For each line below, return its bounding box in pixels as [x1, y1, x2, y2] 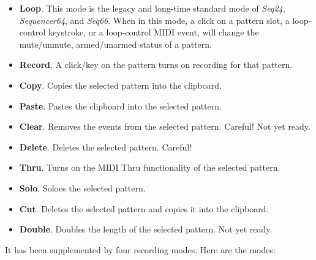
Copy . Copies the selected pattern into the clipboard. [19, 78, 222, 91]
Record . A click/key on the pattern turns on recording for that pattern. [19, 58, 293, 71]
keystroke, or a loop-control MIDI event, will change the [48, 26, 259, 39]
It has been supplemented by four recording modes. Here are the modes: [5, 243, 276, 256]
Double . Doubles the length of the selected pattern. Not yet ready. [19, 223, 273, 236]
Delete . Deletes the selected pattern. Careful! [19, 140, 192, 153]
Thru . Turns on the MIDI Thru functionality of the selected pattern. [19, 161, 280, 174]
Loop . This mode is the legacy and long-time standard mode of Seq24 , [19, 2, 285, 14]
